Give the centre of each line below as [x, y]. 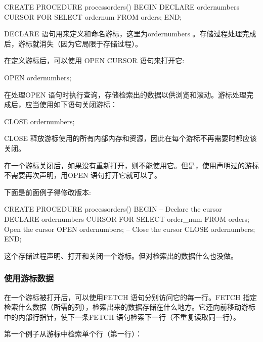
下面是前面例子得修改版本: [48, 192]
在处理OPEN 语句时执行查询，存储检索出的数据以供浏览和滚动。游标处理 [125, 94]
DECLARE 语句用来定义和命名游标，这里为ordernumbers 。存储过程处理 [123, 34]
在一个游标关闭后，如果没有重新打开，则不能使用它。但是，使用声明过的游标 [131, 165]
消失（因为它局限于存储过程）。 [91, 43]
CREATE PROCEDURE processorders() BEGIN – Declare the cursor [113, 209]
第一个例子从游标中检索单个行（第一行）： [73, 334]
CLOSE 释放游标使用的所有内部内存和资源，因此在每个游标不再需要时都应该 [130, 138]
